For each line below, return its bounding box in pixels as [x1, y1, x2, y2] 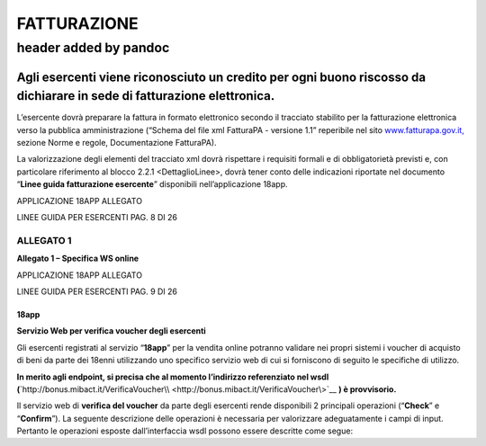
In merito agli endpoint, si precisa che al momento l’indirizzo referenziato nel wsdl [16, 371, 329, 382]
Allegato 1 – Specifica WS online [16, 253, 139, 264]
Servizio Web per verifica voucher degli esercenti [16, 326, 206, 336]
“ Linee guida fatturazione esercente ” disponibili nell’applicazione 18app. [16, 179, 288, 190]
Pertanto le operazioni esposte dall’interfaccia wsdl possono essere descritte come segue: [16, 425, 354, 436]
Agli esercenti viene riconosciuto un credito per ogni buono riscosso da [16, 69, 427, 85]
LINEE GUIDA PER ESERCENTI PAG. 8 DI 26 [16, 212, 178, 223]
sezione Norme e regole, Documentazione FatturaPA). [16, 138, 217, 148]
